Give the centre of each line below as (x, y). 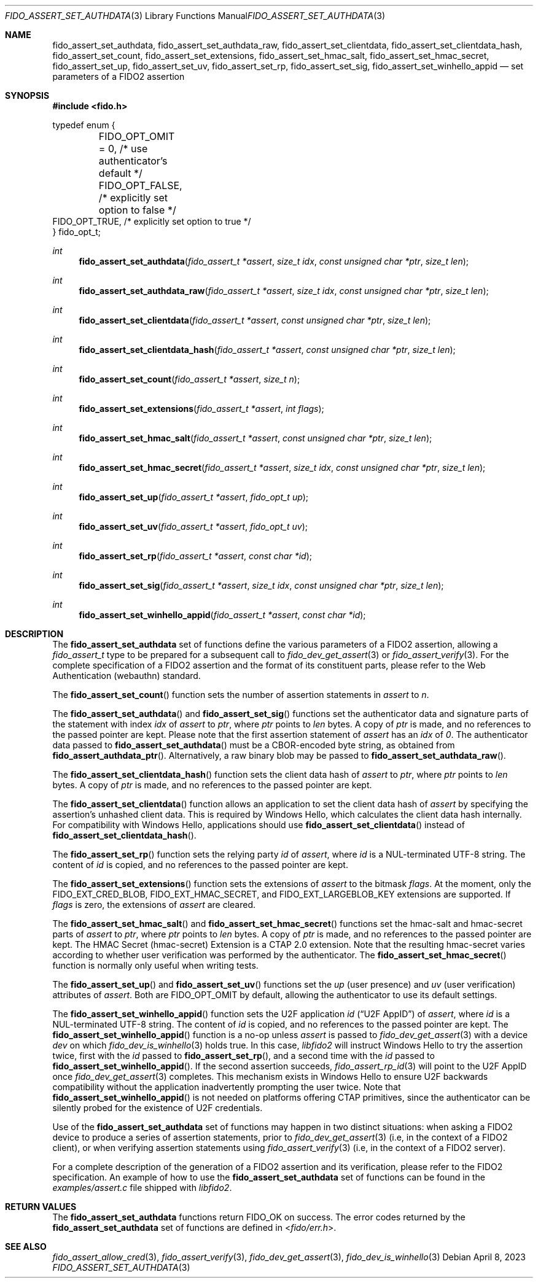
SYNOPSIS (27, 95)
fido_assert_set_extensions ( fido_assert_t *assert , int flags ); (201, 409)
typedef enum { (84, 125)
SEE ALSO (26, 1246)
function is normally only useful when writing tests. (155, 965)
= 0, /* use (123, 149)
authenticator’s (133, 161)
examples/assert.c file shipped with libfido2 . (142, 1188)
